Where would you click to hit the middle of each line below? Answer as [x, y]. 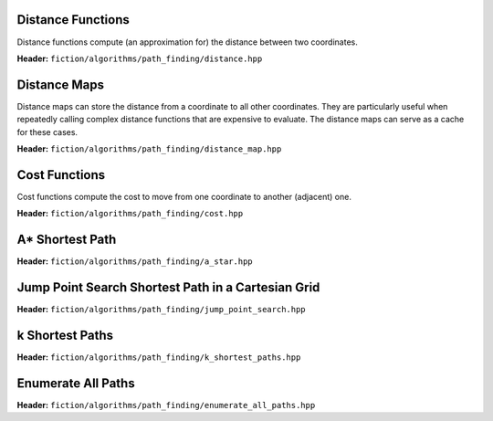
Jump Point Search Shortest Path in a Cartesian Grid [168, 287]
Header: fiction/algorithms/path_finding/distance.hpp [140, 58]
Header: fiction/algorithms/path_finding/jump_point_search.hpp [161, 310]
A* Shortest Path [67, 240]
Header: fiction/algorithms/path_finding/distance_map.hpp [149, 148]
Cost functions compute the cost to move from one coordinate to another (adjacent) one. [184, 196]
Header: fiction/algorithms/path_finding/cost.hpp [130, 214]
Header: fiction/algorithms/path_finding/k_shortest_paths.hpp [159, 357]
